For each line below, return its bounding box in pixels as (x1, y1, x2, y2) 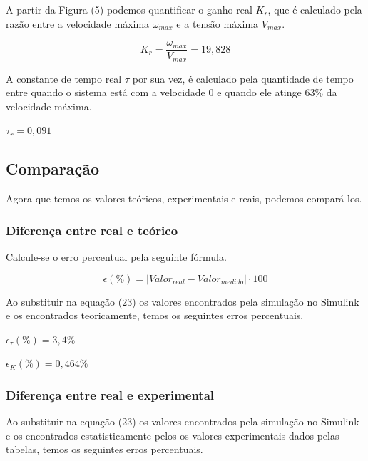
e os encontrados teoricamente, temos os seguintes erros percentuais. (6, 308, 304, 323)
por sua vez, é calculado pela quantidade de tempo (132, 71, 354, 86)
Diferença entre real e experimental (6, 385, 215, 403)
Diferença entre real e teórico (6, 221, 178, 239)
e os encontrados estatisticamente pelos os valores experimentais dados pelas (6, 428, 339, 442)
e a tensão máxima (176, 16, 259, 31)
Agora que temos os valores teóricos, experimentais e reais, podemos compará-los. (6, 191, 362, 206)
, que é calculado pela (267, 2, 362, 16)
